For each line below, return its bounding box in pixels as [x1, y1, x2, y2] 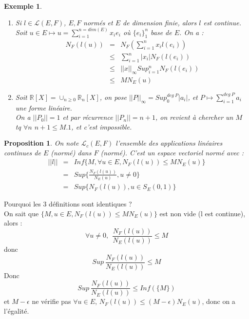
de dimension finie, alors [123, 17, 197, 27]
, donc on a [202, 296, 235, 306]
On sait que [4, 208, 39, 218]
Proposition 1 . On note [4, 138, 79, 148]
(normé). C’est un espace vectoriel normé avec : [100, 147, 244, 157]
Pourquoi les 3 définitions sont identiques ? [4, 199, 132, 209]
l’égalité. [4, 305, 29, 316]
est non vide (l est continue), [159, 208, 246, 218]
